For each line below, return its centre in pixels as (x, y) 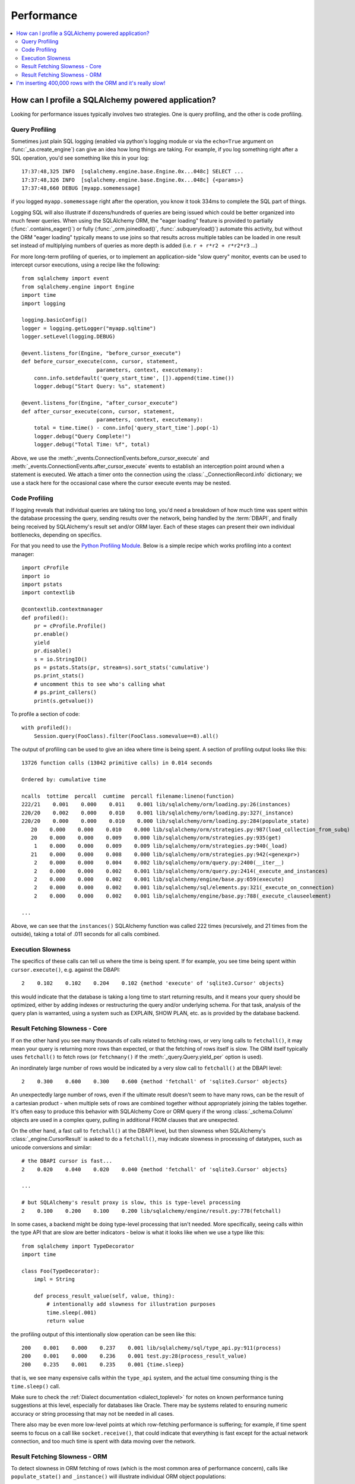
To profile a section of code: (45, 714)
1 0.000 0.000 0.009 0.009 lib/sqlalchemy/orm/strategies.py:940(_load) (161, 846)
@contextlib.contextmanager (62, 609)
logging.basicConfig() (55, 320)
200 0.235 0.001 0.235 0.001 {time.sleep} (103, 1364)
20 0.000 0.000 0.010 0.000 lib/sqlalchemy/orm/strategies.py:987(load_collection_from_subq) (190, 829)
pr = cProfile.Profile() (70, 626)
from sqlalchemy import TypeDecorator (78, 1246)
